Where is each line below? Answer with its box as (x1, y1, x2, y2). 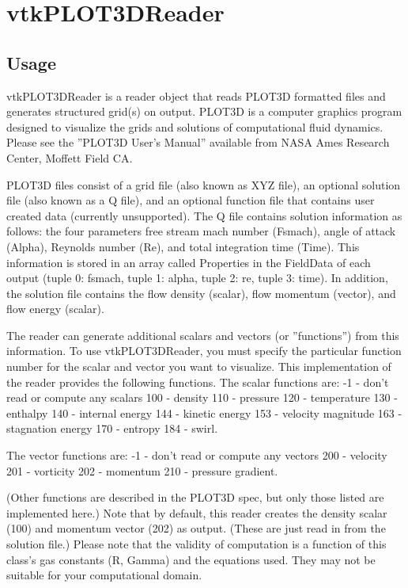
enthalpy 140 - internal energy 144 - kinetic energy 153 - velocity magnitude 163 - (6, 404, 402, 421)
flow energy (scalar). (6, 300, 104, 317)
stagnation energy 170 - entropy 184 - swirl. (6, 420, 218, 437)
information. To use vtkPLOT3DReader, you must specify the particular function (6, 342, 402, 359)
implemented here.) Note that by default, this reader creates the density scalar (6, 504, 387, 521)
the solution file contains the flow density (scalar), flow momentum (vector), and (6, 284, 396, 301)
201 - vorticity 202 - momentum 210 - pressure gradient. (6, 462, 278, 479)
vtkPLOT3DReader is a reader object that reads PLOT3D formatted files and (6, 87, 386, 104)
